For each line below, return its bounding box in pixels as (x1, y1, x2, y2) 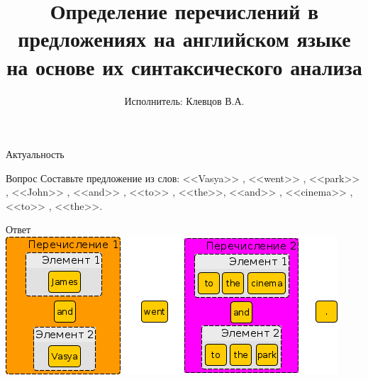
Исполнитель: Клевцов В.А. (124, 93, 245, 108)
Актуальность (6, 147, 65, 162)
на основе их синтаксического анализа (6, 52, 362, 81)
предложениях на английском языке (18, 24, 351, 53)
